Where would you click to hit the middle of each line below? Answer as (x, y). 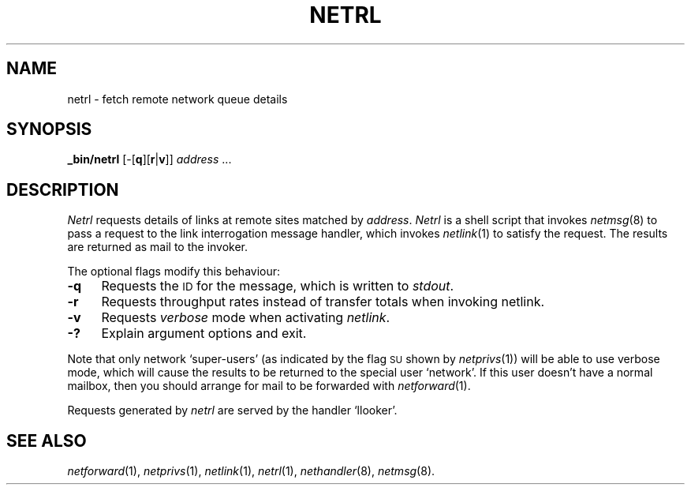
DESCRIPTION (63, 189)
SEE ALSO (47, 440)
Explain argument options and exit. (204, 334)
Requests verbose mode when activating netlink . (246, 318)
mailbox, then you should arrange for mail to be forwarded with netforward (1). (269, 386)
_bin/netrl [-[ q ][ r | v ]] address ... (149, 159)
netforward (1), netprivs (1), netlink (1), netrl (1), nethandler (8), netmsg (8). (251, 471)
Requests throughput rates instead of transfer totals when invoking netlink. (323, 302)
